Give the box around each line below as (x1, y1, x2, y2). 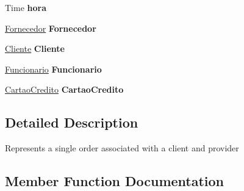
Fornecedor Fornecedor (5, 21, 96, 34)
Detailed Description (5, 113, 138, 132)
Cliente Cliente (5, 42, 65, 55)
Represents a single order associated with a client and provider (5, 142, 239, 154)
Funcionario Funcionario (5, 62, 102, 75)
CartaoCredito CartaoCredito (5, 83, 124, 96)
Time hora (5, 1, 47, 13)
